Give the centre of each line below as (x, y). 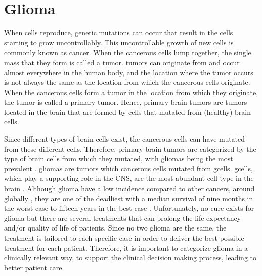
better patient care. (34, 267)
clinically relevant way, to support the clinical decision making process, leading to (130, 258)
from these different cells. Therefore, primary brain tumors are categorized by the (130, 148)
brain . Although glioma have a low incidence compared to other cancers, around (129, 188)
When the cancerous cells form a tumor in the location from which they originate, (131, 92)
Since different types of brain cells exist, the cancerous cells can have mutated (125, 139)
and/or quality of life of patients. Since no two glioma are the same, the (115, 228)
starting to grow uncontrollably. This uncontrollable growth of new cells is (119, 42)
